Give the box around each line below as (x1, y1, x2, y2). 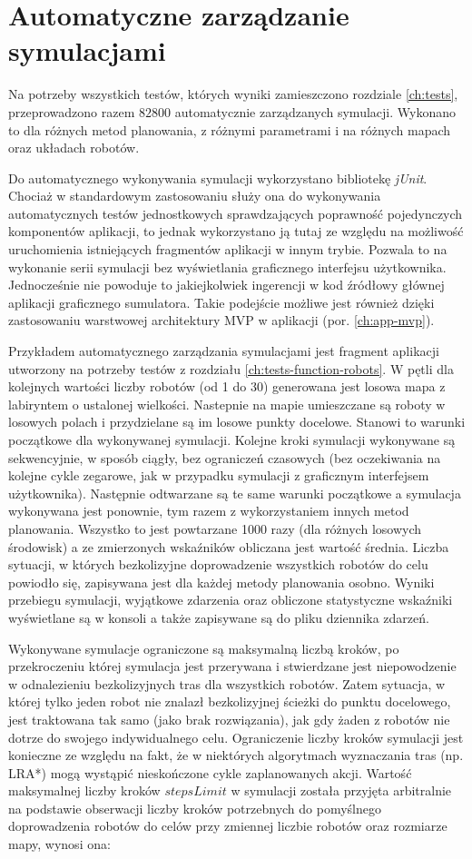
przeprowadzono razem (8, 102, 135, 121)
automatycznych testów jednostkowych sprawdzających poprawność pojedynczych (8, 203, 463, 222)
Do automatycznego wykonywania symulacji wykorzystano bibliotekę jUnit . (8, 168, 428, 187)
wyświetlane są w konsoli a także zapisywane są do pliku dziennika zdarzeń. (8, 607, 429, 627)
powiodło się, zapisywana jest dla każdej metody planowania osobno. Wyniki (8, 572, 435, 591)
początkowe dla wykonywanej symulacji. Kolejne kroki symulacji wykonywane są (8, 430, 456, 449)
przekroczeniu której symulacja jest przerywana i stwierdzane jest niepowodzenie (8, 657, 457, 676)
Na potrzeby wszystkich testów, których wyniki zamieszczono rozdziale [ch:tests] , (8, 84, 458, 104)
